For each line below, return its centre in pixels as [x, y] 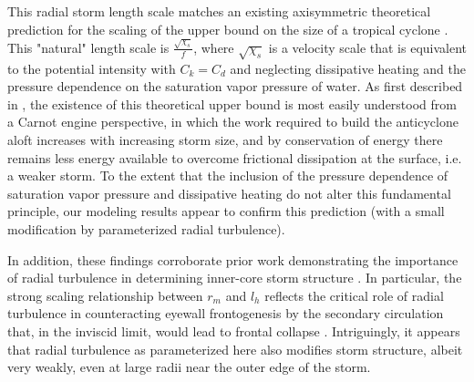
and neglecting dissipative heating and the [348, 68]
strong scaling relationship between [105, 295]
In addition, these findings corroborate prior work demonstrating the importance [233, 259]
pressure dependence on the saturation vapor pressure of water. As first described [235, 86]
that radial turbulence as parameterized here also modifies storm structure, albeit [235, 349]
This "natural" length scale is [88, 47]
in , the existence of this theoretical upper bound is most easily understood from [232, 103]
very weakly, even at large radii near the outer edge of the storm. [189, 367]
